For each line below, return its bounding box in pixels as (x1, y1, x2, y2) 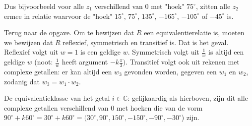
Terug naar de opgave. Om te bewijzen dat (4, 27, 134, 38)
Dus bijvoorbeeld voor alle (4, 1, 84, 11)
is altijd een (208, 47, 244, 57)
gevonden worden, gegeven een (124, 66, 217, 77)
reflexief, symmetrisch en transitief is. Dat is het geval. (63, 37, 229, 47)
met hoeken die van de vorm (116, 102, 203, 113)
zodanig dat (4, 76, 40, 86)
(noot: (34, 57, 53, 67)
